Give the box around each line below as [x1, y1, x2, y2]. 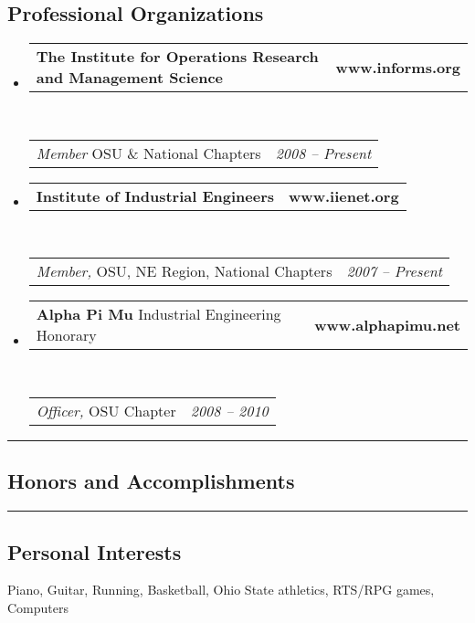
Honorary [36, 324, 97, 346]
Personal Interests [7, 537, 182, 565]
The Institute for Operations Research [36, 46, 319, 68]
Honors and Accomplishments [7, 467, 295, 495]
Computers [7, 597, 69, 617]
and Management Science [36, 67, 224, 89]
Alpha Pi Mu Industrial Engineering [36, 303, 281, 325]
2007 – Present [346, 260, 443, 282]
